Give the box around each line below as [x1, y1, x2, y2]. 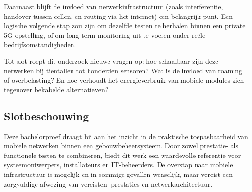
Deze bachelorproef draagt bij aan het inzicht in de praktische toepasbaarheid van [4, 131, 248, 141]
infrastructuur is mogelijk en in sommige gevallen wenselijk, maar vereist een [4, 169, 233, 179]
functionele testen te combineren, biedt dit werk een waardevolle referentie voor [4, 150, 241, 160]
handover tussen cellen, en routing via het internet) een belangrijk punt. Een [4, 11, 233, 21]
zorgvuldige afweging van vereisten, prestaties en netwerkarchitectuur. [4, 178, 213, 189]
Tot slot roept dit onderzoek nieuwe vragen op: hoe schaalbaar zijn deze [4, 55, 218, 66]
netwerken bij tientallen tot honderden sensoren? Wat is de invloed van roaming [4, 65, 243, 75]
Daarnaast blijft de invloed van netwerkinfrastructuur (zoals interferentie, [4, 1, 223, 11]
